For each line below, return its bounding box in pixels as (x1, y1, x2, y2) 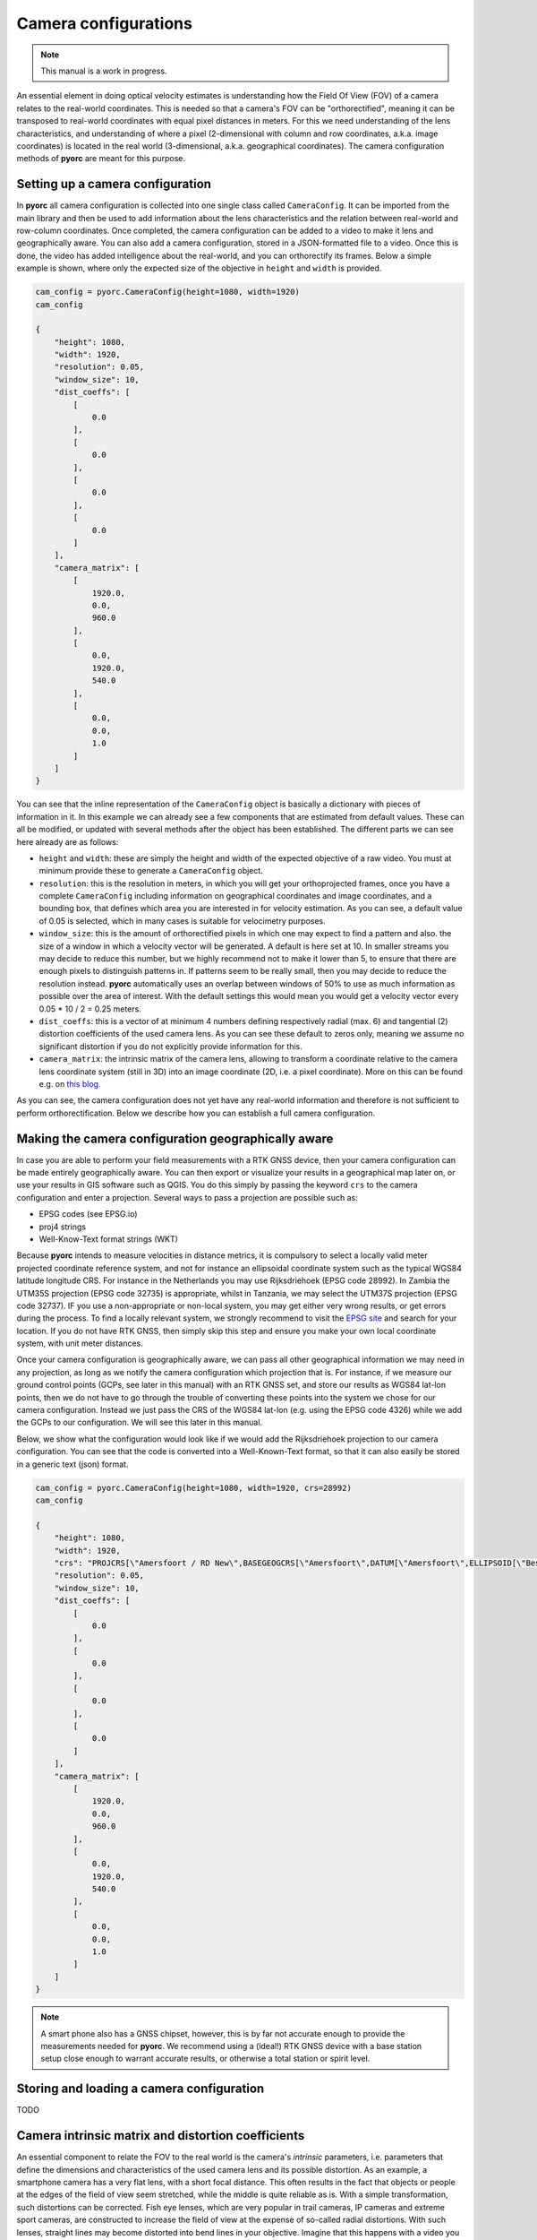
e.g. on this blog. (38, 1078, 101, 1089)
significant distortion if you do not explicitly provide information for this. (38, 1040, 303, 1052)
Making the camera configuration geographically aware (16, 1131, 334, 1146)
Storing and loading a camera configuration (16, 2081, 265, 2097)
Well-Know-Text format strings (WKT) (38, 1233, 179, 1245)
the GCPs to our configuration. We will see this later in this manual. (16, 1417, 263, 1428)
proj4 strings (38, 1221, 87, 1232)
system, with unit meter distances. (16, 1338, 143, 1348)
